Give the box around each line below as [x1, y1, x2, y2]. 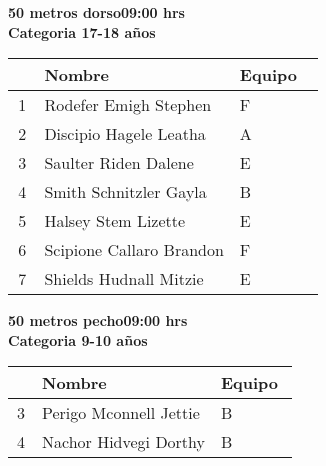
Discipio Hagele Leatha [44, 122, 206, 146]
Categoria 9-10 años [8, 329, 148, 350]
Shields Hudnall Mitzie [44, 267, 204, 291]
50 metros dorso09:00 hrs [8, 2, 185, 22]
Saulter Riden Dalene [44, 151, 194, 175]
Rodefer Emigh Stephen [44, 93, 212, 117]
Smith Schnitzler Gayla [44, 180, 207, 204]
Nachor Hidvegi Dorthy [42, 430, 205, 454]
